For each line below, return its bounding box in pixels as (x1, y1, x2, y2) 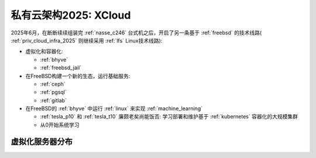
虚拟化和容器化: (25, 48, 64, 55)
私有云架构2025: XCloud (11, 9, 131, 22)
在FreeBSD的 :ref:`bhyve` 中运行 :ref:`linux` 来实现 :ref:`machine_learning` (25, 105, 203, 112)
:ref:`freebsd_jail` (40, 64, 82, 71)
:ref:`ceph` (40, 80, 66, 87)
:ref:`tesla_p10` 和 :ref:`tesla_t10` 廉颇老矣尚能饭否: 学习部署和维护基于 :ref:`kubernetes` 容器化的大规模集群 (40, 113, 298, 120)
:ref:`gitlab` (40, 97, 67, 104)
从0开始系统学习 (40, 121, 80, 128)
